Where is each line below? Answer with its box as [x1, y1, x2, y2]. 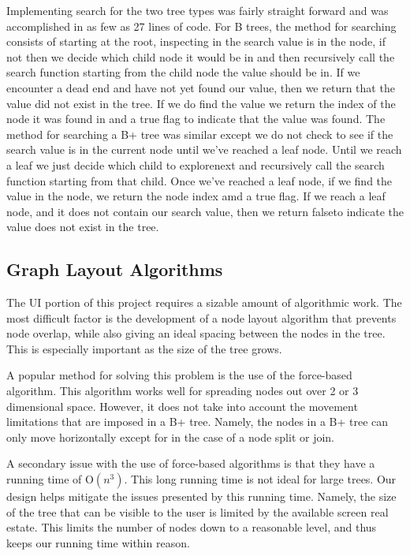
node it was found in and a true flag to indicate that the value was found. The [6, 110, 386, 127]
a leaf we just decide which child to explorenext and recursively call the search [6, 156, 385, 173]
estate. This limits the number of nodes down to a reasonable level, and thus [6, 519, 377, 535]
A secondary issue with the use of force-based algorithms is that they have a [6, 455, 375, 472]
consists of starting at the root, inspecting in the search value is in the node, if [6, 33, 386, 50]
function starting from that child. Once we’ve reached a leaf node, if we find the [6, 172, 393, 188]
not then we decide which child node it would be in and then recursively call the [6, 48, 395, 65]
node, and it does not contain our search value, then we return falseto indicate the [6, 203, 404, 219]
